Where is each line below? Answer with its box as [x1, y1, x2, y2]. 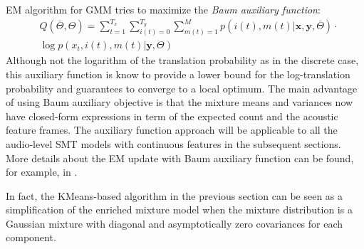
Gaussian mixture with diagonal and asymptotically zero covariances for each [6, 216, 343, 231]
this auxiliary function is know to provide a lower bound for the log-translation [6, 66, 350, 81]
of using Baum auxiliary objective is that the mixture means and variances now [6, 95, 353, 110]
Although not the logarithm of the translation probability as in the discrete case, [6, 53, 359, 68]
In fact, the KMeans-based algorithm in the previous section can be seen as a [6, 188, 343, 203]
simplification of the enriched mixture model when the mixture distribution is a [6, 202, 353, 217]
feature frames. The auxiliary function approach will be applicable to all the [6, 122, 338, 137]
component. [6, 230, 56, 245]
